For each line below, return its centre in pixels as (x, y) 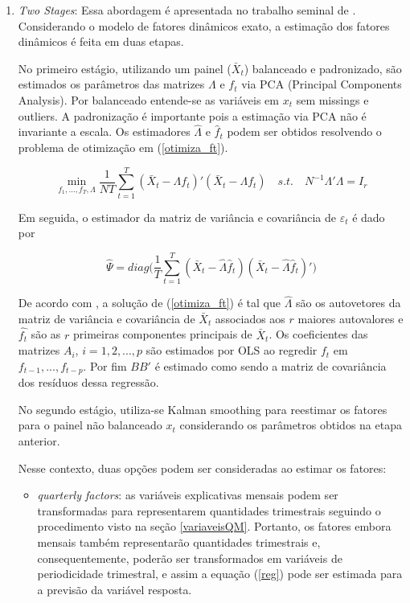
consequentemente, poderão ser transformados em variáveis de (190, 558)
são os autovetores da (348, 303)
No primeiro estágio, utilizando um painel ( (125, 68)
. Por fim (105, 365)
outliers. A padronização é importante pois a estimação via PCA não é (192, 115)
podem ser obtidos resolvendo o (304, 131)
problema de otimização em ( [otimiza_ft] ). (123, 147)
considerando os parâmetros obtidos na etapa (291, 425)
